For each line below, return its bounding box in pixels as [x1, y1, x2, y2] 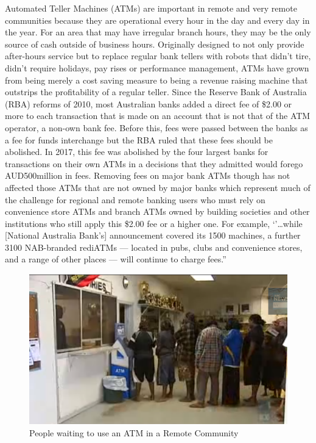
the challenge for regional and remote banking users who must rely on [5, 193, 265, 206]
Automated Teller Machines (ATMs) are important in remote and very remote [5, 2, 297, 14]
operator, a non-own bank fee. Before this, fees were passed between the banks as [5, 121, 308, 134]
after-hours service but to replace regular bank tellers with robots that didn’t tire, [5, 49, 311, 62]
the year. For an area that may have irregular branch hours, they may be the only [5, 26, 311, 38]
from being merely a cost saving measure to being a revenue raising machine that [5, 73, 308, 86]
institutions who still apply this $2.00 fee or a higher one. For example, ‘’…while [5, 217, 303, 229]
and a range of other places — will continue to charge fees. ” [5, 253, 226, 265]
